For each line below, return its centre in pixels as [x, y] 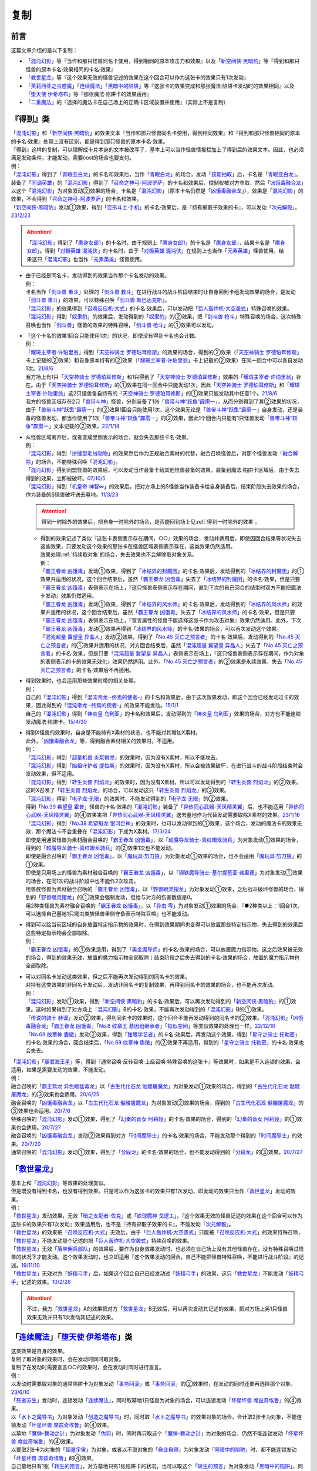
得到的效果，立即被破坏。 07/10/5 [65, 478]
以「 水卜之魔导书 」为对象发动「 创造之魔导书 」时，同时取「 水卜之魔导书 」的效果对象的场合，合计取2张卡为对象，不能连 [156, 1417]
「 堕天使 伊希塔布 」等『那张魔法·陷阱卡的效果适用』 [89, 94]
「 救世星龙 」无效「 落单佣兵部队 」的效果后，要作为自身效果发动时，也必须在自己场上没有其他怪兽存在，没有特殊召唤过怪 [157, 1249]
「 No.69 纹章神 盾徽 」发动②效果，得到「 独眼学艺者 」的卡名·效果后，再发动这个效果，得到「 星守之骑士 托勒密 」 [163, 1034]
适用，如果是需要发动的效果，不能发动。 [60, 1070]
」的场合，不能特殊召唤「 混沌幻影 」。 [76, 461]
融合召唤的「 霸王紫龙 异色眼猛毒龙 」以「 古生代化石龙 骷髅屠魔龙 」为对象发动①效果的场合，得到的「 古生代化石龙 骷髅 [156, 1086]
